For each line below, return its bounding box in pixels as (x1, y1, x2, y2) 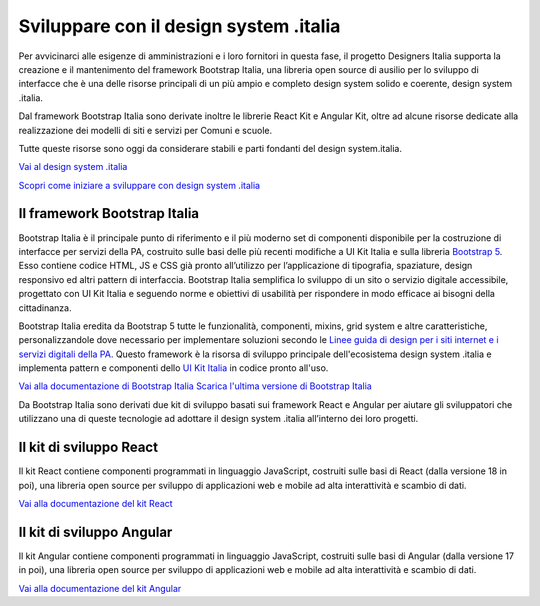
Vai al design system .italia (18, 161, 128, 173)
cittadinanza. (18, 301, 72, 314)
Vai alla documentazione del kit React (18, 497, 174, 509)
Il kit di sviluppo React (18, 439, 159, 456)
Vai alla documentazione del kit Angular (18, 582, 182, 594)
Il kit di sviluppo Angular (18, 523, 173, 540)
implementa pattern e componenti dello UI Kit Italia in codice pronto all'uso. (18, 362, 329, 374)
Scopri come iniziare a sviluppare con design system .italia (18, 179, 260, 191)
